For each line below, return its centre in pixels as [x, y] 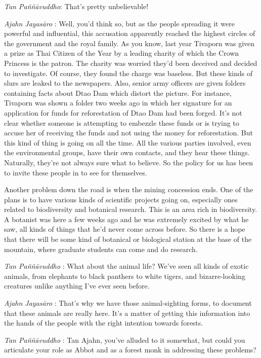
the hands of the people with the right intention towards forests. [104, 323]
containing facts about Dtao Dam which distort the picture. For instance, [118, 93]
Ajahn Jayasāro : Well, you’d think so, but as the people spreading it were [119, 23]
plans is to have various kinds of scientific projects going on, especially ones [121, 199]
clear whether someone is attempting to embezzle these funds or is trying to [122, 122]
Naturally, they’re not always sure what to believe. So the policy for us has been [129, 162]
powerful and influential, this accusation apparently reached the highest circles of [130, 33]
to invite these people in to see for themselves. [76, 172]
